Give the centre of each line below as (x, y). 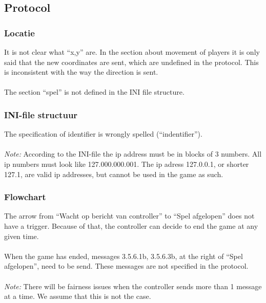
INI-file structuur (41, 114)
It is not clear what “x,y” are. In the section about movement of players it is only (132, 52)
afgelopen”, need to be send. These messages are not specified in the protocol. (126, 266)
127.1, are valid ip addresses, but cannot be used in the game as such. (114, 174)
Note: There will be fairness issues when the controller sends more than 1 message (133, 286)
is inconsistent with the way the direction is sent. (81, 72)
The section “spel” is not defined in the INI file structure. (94, 92)
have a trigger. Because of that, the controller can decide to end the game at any (131, 225)
